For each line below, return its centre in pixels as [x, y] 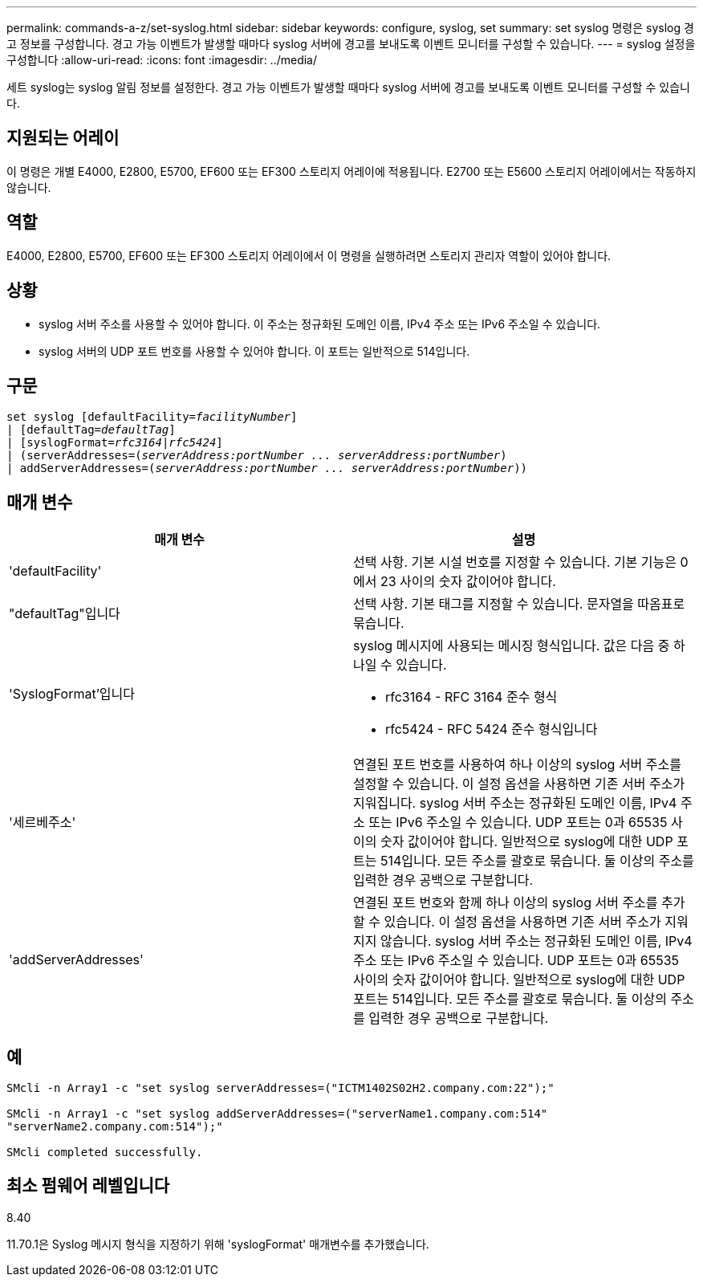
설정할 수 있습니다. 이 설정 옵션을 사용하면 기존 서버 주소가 [519, 784]
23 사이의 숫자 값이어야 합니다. [468, 582]
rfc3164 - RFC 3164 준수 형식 [471, 697]
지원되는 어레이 [63, 138]
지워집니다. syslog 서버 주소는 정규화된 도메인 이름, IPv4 [515, 803]
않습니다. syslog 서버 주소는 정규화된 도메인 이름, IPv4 [536, 941]
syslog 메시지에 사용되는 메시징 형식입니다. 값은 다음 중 [512, 646]
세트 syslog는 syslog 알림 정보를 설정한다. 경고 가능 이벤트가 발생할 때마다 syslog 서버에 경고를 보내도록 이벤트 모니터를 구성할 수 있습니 [348, 87]
